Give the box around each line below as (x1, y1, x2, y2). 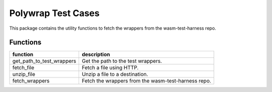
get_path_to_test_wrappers (12, 58, 77, 65)
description (82, 51, 110, 58)
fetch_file (12, 64, 35, 71)
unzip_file (12, 71, 35, 78)
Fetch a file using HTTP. (82, 64, 139, 71)
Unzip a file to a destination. (82, 71, 149, 78)
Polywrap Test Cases (9, 8, 100, 19)
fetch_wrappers (12, 77, 50, 84)
